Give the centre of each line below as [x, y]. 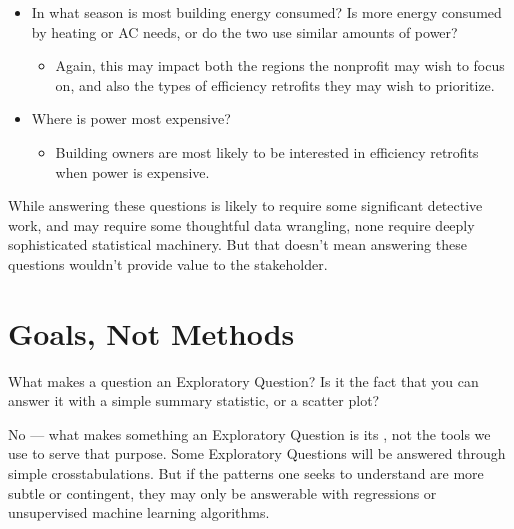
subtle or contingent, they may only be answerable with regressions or [222, 492]
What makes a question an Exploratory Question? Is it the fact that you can [243, 380]
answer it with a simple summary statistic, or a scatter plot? [194, 400]
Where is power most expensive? [131, 118]
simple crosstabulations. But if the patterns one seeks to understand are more [246, 473]
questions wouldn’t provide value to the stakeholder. [168, 263]
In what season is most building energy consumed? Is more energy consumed [266, 12]
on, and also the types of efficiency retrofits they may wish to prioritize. [275, 84]
